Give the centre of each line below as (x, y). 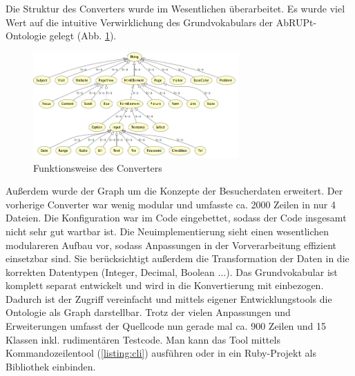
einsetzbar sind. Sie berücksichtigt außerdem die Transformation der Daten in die (177, 258)
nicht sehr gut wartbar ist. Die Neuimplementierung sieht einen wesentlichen (167, 231)
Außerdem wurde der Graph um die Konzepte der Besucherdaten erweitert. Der (174, 191)
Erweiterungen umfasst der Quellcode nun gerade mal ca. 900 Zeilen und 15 (166, 326)
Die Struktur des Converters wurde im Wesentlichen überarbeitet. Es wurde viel (175, 8)
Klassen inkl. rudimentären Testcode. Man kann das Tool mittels (143, 339)
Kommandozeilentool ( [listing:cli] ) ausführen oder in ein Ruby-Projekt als (161, 353)
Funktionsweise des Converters (98, 167)
